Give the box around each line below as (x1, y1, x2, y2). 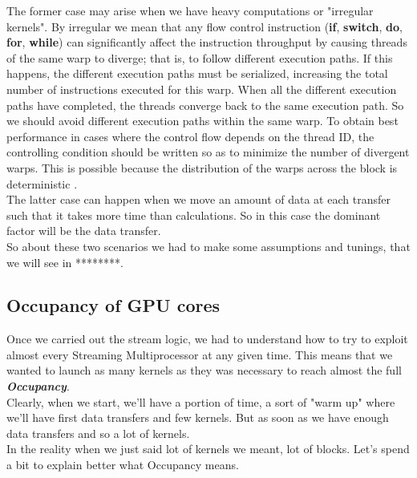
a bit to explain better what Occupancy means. (6, 456, 239, 473)
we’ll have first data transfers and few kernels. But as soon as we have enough (6, 409, 389, 426)
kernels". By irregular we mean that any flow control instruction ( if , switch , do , (6, 18, 403, 34)
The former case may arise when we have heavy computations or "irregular (6, 2, 374, 18)
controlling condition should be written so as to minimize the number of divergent (6, 144, 410, 160)
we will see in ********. (6, 253, 123, 270)
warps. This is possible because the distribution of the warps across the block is (6, 159, 398, 176)
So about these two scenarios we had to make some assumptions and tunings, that (6, 237, 411, 254)
